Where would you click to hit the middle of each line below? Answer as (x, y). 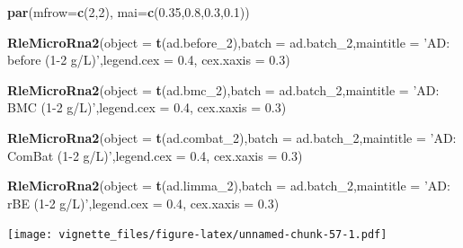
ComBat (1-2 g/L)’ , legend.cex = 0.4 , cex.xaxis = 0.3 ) (155, 155)
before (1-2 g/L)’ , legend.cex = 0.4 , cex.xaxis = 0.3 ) (149, 60)
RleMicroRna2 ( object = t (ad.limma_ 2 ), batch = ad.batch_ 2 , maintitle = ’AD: (229, 186)
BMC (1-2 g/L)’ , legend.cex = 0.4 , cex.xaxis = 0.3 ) (147, 107)
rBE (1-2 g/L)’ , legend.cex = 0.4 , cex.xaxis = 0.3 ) (143, 203)
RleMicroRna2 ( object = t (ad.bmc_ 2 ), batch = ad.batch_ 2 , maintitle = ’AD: (223, 89)
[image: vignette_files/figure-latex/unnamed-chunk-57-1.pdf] (197, 235)
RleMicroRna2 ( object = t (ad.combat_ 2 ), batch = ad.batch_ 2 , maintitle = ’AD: (232, 137)
